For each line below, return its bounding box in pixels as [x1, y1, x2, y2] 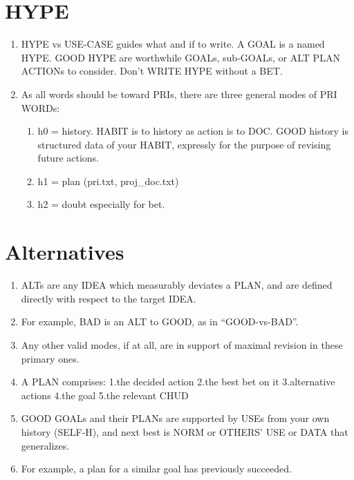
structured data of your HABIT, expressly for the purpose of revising [37, 137, 331, 151]
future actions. [37, 151, 100, 165]
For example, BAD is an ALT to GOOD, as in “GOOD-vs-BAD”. [21, 314, 299, 329]
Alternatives [5, 238, 124, 266]
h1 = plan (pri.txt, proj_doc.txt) [37, 173, 179, 188]
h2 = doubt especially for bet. [37, 197, 165, 211]
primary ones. [21, 351, 80, 365]
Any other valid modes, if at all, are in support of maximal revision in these [21, 337, 343, 352]
